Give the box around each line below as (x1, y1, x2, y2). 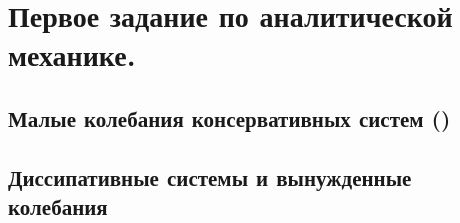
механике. (8, 34, 136, 75)
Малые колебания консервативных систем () (8, 102, 451, 133)
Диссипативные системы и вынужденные (8, 161, 412, 192)
